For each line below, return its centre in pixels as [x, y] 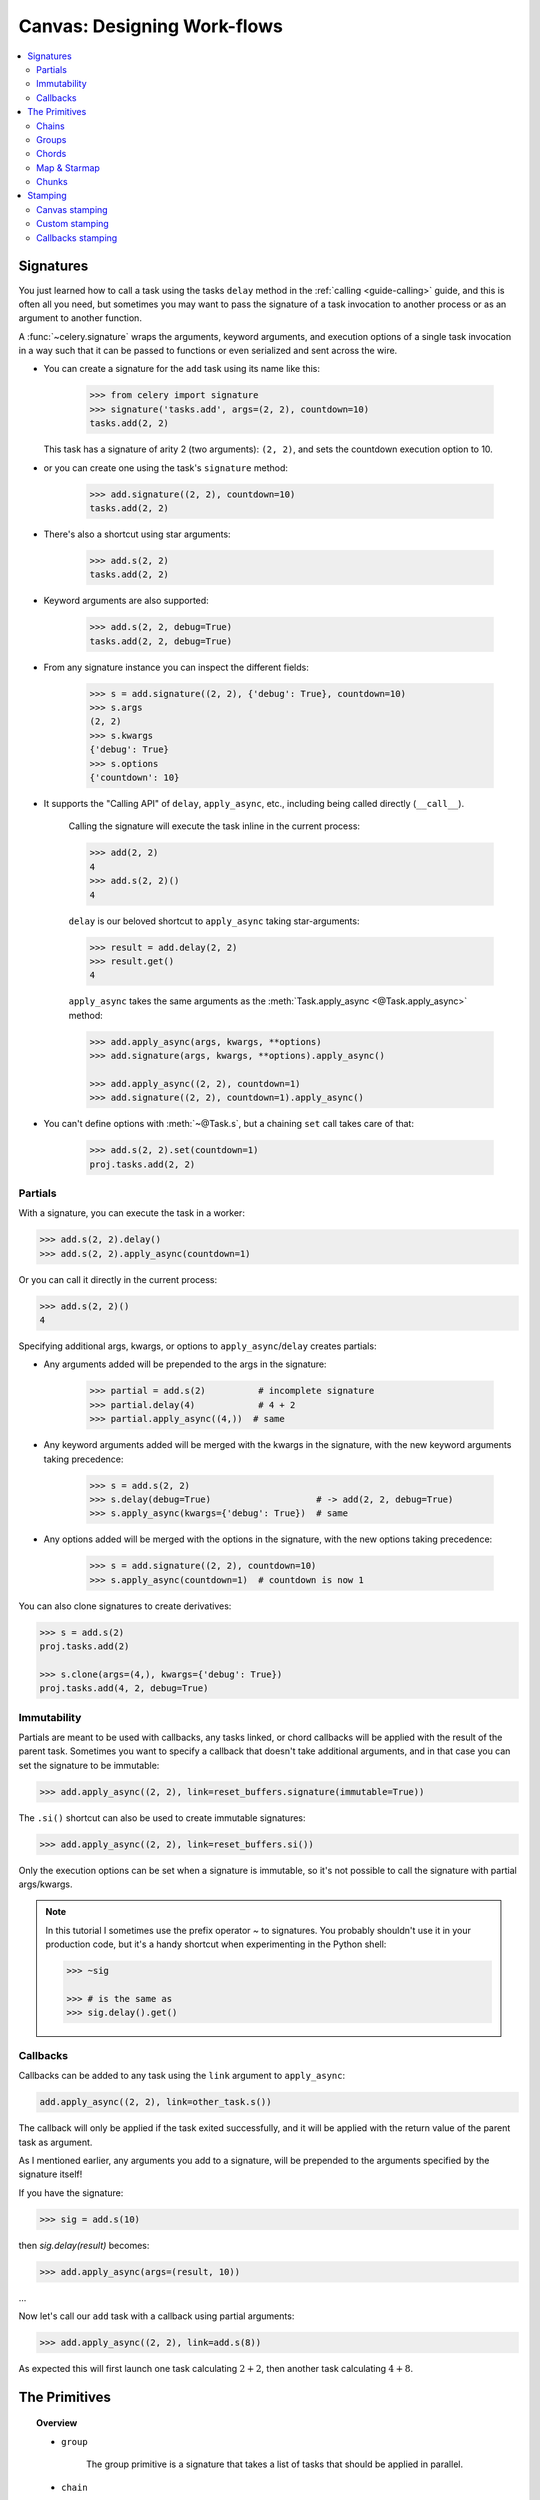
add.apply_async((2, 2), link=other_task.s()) [155, 2102]
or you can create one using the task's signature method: [166, 467]
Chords [51, 154]
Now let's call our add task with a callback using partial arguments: [156, 2316]
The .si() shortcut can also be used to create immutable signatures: [162, 1817]
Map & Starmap [68, 167]
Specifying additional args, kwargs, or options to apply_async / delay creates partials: [197, 1346]
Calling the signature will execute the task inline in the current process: [214, 826]
